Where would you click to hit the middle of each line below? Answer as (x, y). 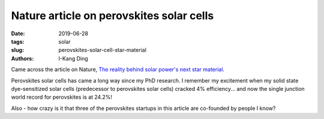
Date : (18, 33)
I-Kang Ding (73, 58)
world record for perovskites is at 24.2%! (61, 97)
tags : (18, 41)
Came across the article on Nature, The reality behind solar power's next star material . (118, 69)
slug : (17, 50)
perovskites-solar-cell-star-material (103, 50)
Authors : (22, 58)
